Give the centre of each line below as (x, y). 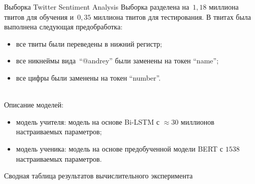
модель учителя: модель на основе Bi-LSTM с (88, 121)
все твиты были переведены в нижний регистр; (89, 43)
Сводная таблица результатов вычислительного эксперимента (99, 176)
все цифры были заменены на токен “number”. (88, 77)
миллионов (197, 121)
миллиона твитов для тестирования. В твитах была (172, 16)
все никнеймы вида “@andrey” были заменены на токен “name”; (117, 61)
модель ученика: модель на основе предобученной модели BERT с (120, 148)
